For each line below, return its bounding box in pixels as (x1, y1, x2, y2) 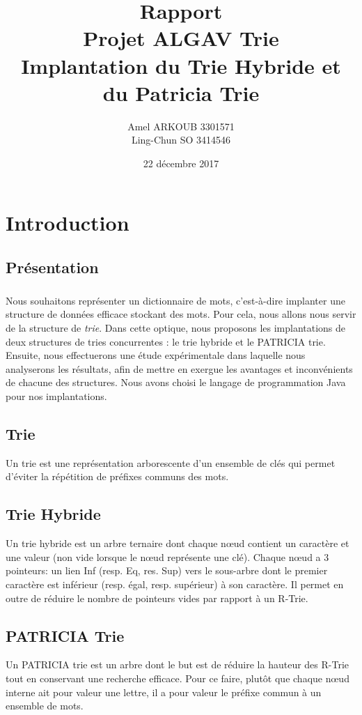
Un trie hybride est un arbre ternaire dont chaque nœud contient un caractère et (6, 536, 349, 551)
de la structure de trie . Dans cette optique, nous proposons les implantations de (6, 321, 346, 335)
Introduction (6, 208, 129, 237)
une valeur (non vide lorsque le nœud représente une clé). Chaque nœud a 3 (6, 549, 329, 564)
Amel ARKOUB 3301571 (127, 118, 235, 133)
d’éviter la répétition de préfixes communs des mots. (6, 469, 229, 484)
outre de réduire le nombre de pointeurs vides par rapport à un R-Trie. (6, 590, 308, 605)
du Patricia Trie (102, 78, 260, 107)
